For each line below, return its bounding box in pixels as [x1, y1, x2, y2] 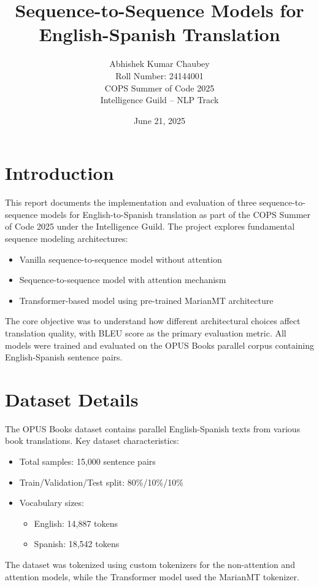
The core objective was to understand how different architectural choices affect [5, 314, 301, 327]
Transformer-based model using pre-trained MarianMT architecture [19, 293, 274, 306]
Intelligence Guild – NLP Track [100, 93, 219, 106]
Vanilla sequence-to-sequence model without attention [19, 252, 222, 265]
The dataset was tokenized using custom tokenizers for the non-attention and [5, 558, 295, 571]
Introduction [5, 160, 114, 185]
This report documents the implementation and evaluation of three [5, 196, 257, 209]
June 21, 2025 [133, 114, 186, 126]
